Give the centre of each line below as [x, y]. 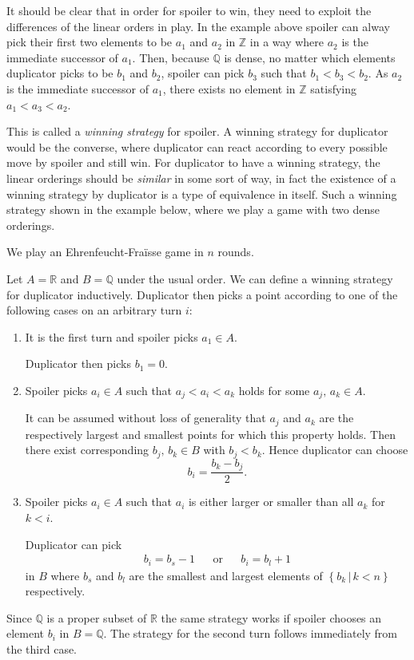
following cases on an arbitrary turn [94, 310]
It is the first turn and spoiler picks [111, 336]
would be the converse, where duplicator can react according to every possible [197, 146]
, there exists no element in [229, 88]
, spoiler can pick [203, 73]
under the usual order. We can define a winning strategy [255, 278]
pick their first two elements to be [90, 42]
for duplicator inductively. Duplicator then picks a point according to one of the [202, 294]
